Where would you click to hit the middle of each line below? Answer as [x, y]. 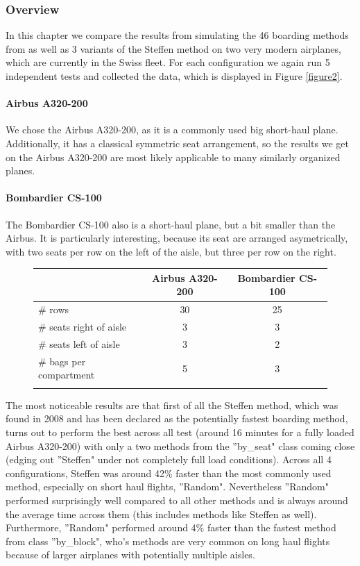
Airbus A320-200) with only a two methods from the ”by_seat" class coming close [180, 446]
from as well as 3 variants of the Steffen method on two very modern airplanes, [173, 48]
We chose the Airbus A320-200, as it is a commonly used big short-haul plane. [172, 130]
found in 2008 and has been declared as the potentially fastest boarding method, [177, 418]
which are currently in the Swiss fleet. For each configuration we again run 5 [168, 62]
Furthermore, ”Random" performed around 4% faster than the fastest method [171, 527]
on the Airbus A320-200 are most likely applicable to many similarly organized [173, 157]
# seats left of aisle [79, 343]
